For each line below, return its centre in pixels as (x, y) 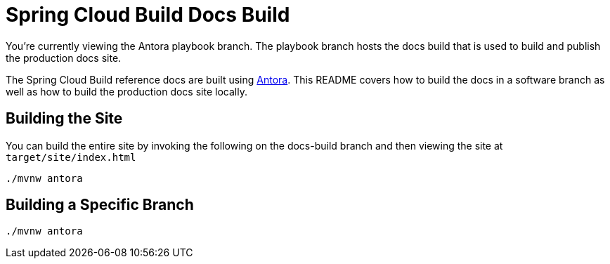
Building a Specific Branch (100, 205)
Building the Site (64, 119)
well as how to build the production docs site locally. (126, 91)
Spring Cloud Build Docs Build (148, 15)
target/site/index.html (71, 157)
